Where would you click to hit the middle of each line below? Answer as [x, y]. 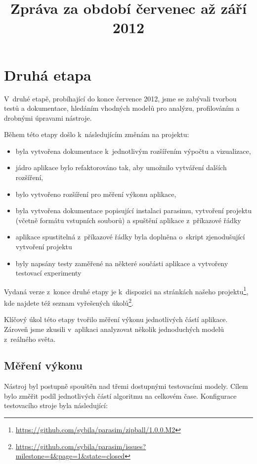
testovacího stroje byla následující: [56, 405]
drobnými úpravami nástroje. [48, 117]
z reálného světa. [30, 339]
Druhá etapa [48, 74]
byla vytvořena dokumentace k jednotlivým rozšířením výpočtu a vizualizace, [133, 151]
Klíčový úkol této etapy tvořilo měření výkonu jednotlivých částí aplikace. [116, 319]
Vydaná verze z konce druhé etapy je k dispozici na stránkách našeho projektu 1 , [126, 290]
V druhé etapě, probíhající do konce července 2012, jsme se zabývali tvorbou [120, 98]
